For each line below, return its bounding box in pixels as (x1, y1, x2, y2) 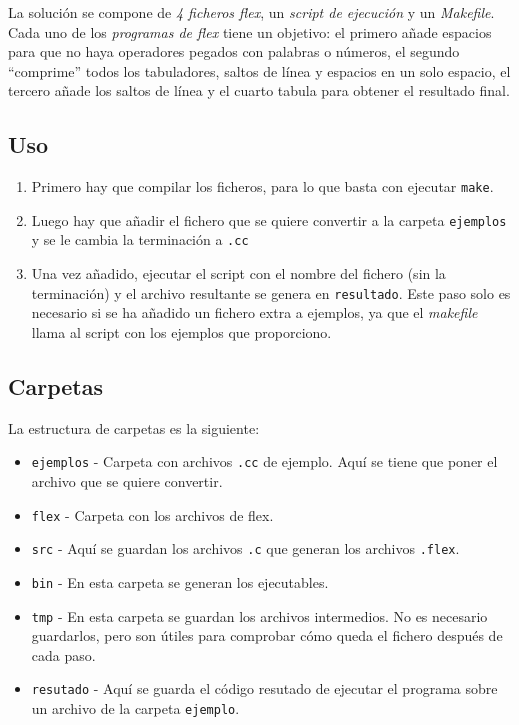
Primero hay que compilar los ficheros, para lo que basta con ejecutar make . (31, 176, 494, 197)
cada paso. (31, 644, 96, 665)
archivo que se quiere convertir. (31, 471, 223, 492)
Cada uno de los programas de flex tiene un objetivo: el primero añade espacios (8, 21, 492, 42)
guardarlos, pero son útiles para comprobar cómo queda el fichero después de (31, 625, 503, 646)
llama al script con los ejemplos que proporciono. (31, 321, 332, 342)
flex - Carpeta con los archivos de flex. (31, 504, 274, 525)
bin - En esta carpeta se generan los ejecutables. (31, 571, 329, 592)
